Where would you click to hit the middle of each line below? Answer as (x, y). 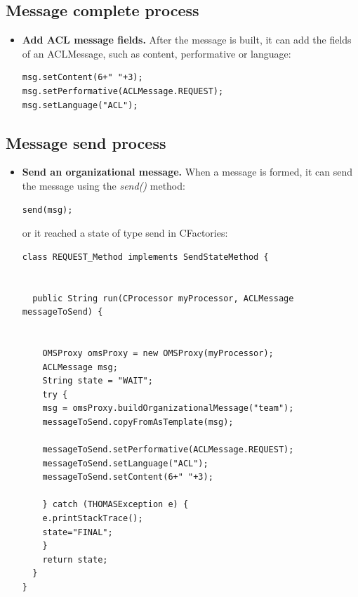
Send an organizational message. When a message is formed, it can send (187, 172)
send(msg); (47, 210)
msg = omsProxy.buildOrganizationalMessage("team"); (168, 408)
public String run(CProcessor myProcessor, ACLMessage (163, 298)
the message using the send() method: (104, 185)
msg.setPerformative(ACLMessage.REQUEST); (123, 91)
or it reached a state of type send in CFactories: (125, 233)
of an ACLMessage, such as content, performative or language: (157, 53)
